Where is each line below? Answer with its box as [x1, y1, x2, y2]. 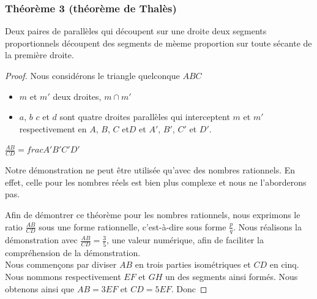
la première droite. [5, 48, 74, 61]
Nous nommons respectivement [5, 270, 121, 282]
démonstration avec [5, 233, 78, 246]
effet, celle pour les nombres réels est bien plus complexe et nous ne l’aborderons [5, 175, 307, 188]
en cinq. [269, 258, 299, 271]
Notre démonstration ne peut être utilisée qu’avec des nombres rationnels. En [5, 164, 296, 176]
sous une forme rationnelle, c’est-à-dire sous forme [39, 220, 226, 233]
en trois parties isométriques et [135, 258, 251, 271]
